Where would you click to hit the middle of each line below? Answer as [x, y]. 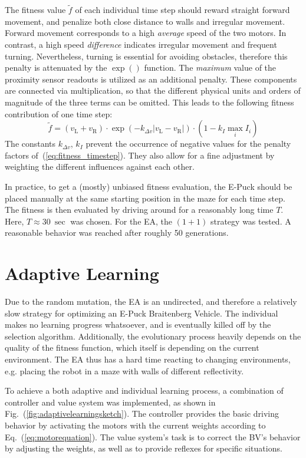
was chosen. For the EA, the [121, 221]
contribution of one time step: [59, 113]
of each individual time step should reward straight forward [182, 10]
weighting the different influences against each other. [100, 167]
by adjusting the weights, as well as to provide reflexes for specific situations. [144, 448]
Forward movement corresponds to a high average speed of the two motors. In [146, 33]
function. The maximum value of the [210, 67]
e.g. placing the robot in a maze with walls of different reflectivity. [124, 370]
